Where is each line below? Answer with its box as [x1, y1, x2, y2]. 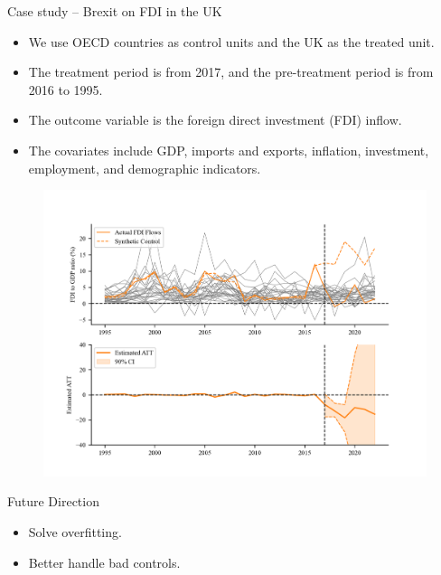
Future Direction [7, 492, 99, 511]
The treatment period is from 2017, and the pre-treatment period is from [28, 62, 434, 81]
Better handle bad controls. [28, 552, 181, 571]
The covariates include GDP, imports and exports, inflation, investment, [28, 140, 429, 159]
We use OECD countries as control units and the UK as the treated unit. [28, 32, 435, 51]
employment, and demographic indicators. [28, 158, 261, 177]
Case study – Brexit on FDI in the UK [7, 2, 222, 20]
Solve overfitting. [28, 522, 122, 541]
